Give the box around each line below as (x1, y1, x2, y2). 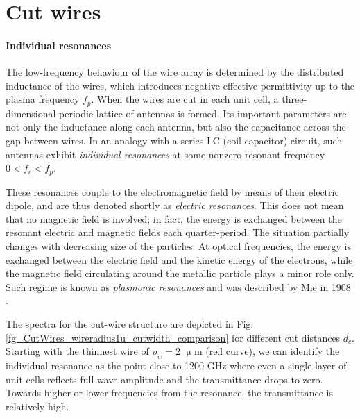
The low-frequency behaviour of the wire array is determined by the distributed (6, 65, 344, 79)
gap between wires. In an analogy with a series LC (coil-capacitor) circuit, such (6, 133, 343, 147)
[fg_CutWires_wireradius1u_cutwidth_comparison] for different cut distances (6, 330, 341, 344)
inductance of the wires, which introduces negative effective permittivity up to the (6, 78, 355, 92)
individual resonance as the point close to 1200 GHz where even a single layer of (6, 358, 347, 372)
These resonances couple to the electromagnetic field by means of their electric (6, 184, 339, 199)
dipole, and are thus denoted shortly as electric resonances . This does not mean (6, 198, 344, 212)
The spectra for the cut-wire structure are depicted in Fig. (6, 316, 254, 331)
